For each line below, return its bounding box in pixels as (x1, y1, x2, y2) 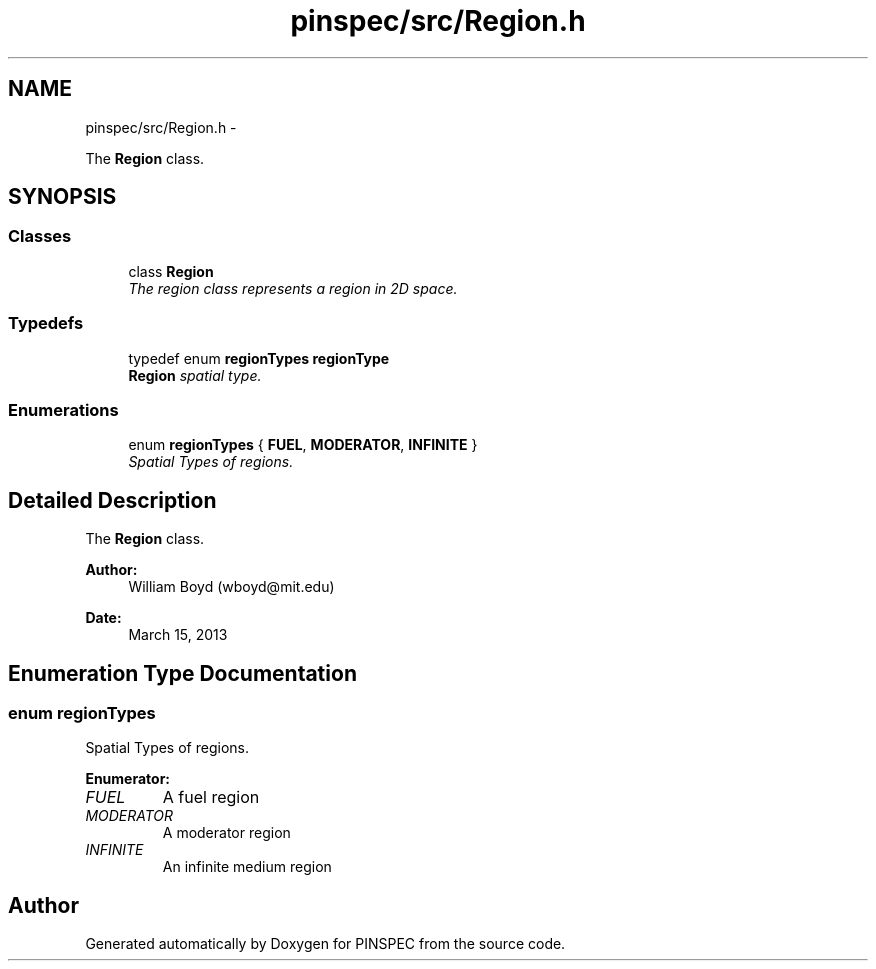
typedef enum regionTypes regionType (128, 349, 390, 367)
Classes (8, 226, 72, 247)
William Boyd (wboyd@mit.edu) (128, 578, 335, 596)
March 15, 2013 (128, 626, 228, 644)
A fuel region (162, 787, 260, 808)
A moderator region (162, 824, 291, 842)
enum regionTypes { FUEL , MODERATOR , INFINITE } (128, 436, 478, 454)
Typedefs (8, 313, 84, 334)
